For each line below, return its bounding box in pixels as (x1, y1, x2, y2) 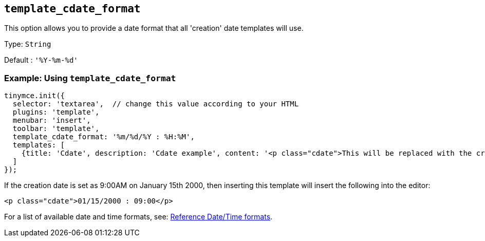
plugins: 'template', (12, 108, 100, 117)
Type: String (4, 40, 51, 49)
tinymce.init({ (4, 91, 65, 100)
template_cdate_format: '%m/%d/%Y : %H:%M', (12, 133, 195, 141)
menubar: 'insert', (12, 116, 91, 125)
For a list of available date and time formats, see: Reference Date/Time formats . (4, 212, 273, 221)
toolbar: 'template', (12, 124, 100, 133)
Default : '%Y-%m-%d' (4, 55, 78, 65)
